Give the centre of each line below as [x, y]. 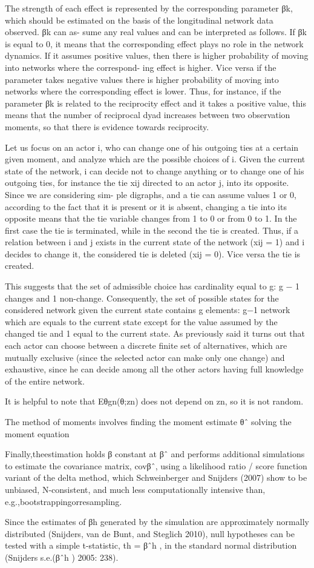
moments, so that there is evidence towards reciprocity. [107, 126]
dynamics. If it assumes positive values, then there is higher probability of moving [157, 55]
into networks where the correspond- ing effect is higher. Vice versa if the [141, 67]
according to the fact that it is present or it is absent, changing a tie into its [146, 206]
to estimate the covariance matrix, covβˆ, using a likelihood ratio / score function [156, 465]
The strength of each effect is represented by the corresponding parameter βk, [149, 8]
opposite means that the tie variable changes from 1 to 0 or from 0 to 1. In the [151, 218]
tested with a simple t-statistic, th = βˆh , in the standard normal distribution [151, 545]
